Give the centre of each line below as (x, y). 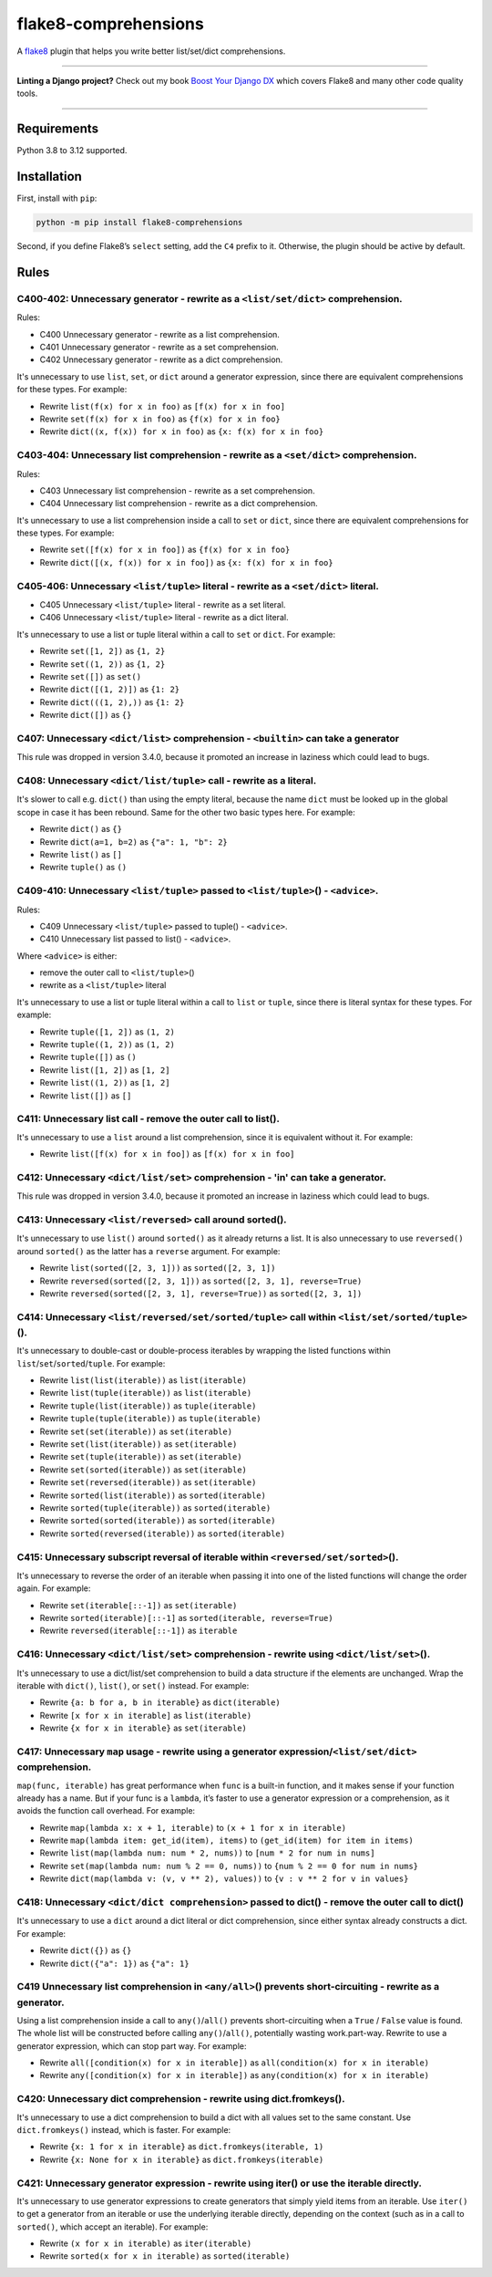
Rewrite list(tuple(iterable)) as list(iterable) (146, 1393)
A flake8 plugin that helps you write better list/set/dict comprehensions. (151, 51)
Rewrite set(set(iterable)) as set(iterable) (136, 1431)
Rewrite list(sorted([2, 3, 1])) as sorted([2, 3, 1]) (158, 1268)
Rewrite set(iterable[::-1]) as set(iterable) (138, 1605)
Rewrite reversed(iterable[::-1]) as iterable (138, 1631)
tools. (27, 94)
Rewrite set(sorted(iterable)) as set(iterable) (143, 1470)
